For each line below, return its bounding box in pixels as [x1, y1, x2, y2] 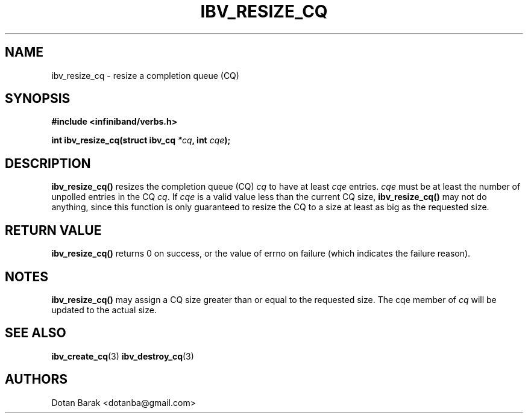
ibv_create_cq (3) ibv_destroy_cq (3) [51, 351, 194, 361]
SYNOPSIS [5, 91, 71, 107]
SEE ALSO [5, 325, 66, 341]
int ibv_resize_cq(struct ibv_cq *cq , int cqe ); [51, 135, 231, 146]
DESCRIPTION [5, 155, 91, 171]
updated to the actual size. [51, 304, 157, 315]
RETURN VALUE [5, 222, 102, 238]
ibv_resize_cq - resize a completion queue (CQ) [51, 70, 239, 81]
